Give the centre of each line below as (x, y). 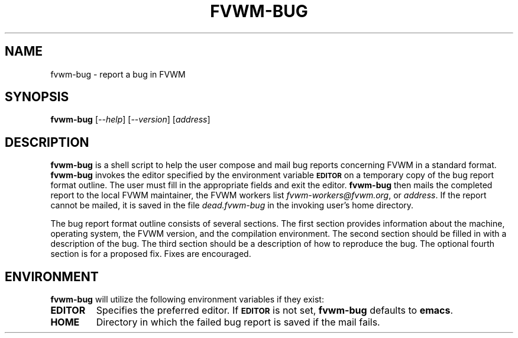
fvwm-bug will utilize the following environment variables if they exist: (187, 300)
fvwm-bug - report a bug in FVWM (118, 74)
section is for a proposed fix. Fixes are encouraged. (151, 254)
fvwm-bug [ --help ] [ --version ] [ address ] (130, 120)
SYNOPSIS (37, 97)
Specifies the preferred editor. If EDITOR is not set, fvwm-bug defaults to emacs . (275, 310)
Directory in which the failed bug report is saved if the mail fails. (238, 322)
